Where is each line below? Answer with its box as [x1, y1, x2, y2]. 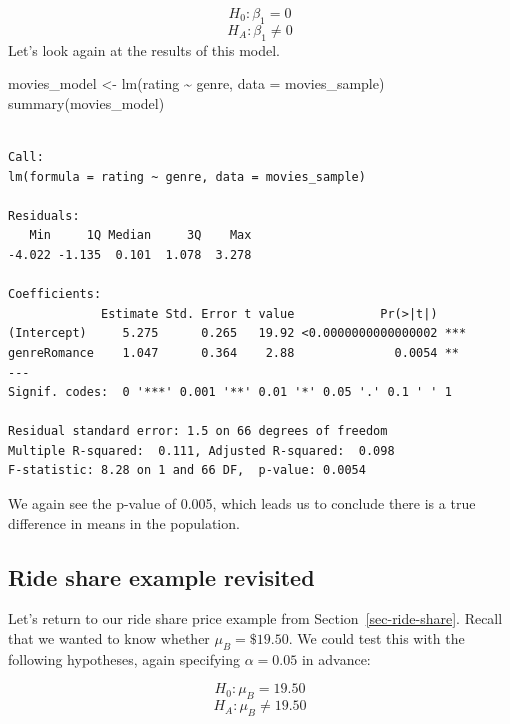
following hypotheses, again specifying [8, 648, 241, 669]
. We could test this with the [288, 628, 465, 649]
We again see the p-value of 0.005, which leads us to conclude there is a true [8, 493, 476, 514]
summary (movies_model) [8, 92, 165, 113]
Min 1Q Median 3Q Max [29, 228, 252, 243]
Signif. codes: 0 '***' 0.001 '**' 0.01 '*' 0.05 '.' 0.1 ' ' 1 [8, 385, 452, 400]
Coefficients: [8, 287, 102, 302]
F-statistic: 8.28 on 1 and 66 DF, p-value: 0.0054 [8, 463, 366, 478]
